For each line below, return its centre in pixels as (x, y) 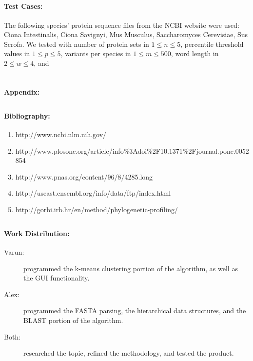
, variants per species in (96, 53)
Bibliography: (27, 115)
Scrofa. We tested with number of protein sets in (77, 44)
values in (17, 53)
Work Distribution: (37, 233)
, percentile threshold (212, 44)
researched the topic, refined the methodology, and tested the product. (129, 353)
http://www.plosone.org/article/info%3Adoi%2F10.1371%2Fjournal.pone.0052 (132, 150)
